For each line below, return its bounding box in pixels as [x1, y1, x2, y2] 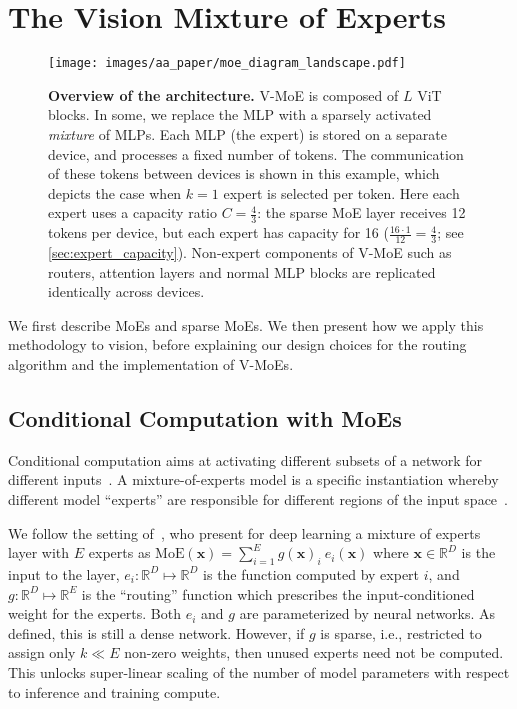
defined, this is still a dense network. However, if [8, 622, 305, 643]
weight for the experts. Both [8, 603, 182, 624]
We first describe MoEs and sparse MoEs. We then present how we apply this [8, 314, 484, 335]
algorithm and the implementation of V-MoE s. [8, 353, 294, 374]
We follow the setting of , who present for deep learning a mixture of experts [8, 522, 481, 543]
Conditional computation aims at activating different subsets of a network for [8, 449, 483, 470]
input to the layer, [8, 563, 120, 584]
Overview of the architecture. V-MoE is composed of [48, 84, 399, 105]
